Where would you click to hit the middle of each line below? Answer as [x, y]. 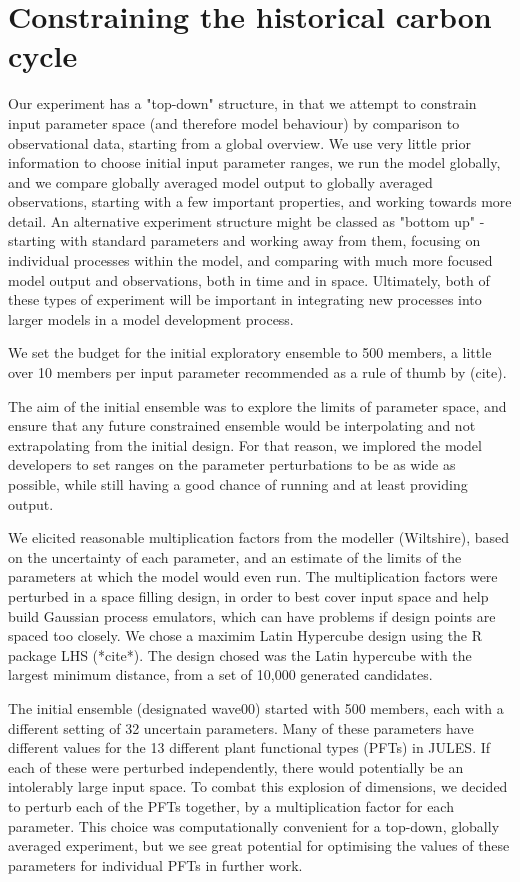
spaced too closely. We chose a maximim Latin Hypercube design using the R [245, 635]
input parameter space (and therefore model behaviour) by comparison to [234, 122]
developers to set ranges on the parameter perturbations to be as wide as [232, 464]
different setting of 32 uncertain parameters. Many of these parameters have [241, 727]
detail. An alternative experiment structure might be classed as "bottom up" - [246, 220]
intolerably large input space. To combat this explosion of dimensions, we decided [258, 786]
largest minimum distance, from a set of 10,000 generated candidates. [220, 674]
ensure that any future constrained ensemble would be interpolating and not [242, 425]
